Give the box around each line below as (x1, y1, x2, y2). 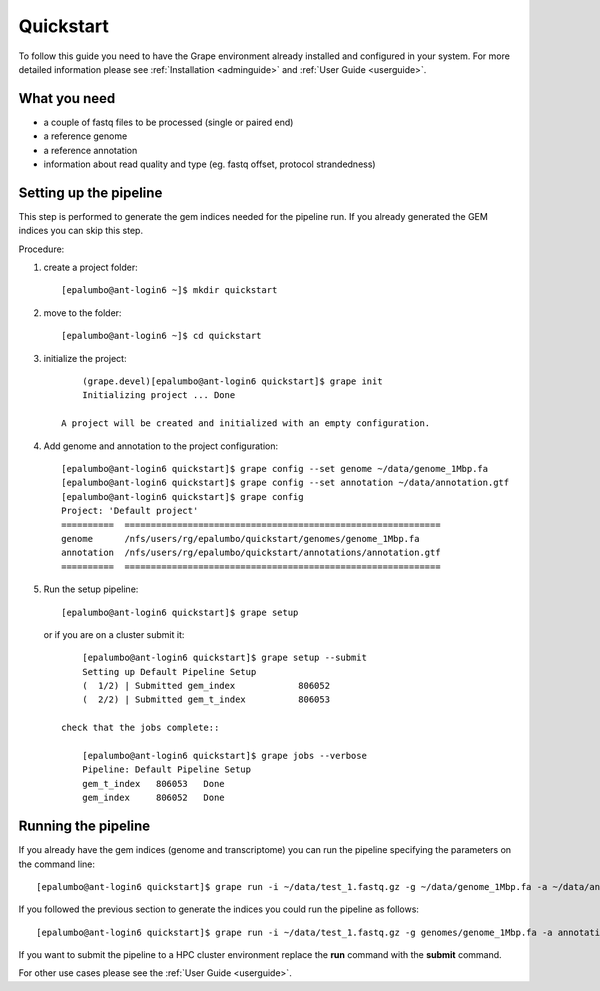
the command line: (18, 858, 95, 870)
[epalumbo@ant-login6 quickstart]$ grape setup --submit (81, 652, 367, 664)
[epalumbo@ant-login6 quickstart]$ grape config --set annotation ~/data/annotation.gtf (61, 477, 510, 489)
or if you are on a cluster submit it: (43, 628, 185, 640)
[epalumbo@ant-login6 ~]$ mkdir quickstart (61, 285, 278, 296)
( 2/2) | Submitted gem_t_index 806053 (81, 694, 330, 705)
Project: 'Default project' (61, 505, 199, 517)
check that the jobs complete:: (61, 722, 220, 734)
